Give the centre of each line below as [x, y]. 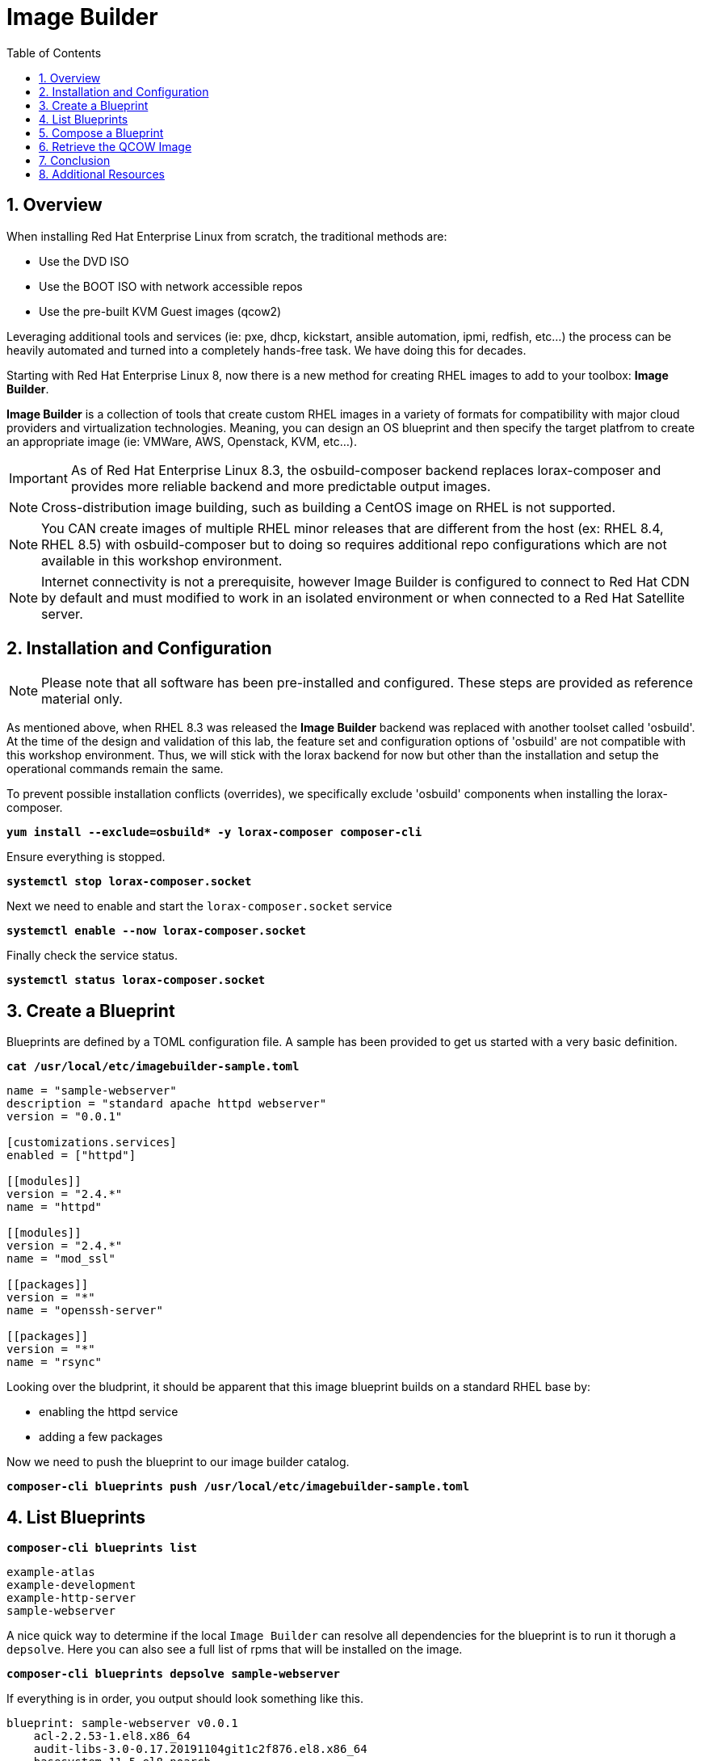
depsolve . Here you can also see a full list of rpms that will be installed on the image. [235, 1650]
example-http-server [71, 1598]
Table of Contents [54, 53]
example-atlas [51, 1572]
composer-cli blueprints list [102, 1548]
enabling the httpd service [109, 1412]
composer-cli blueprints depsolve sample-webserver [174, 1674]
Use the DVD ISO [84, 261]
